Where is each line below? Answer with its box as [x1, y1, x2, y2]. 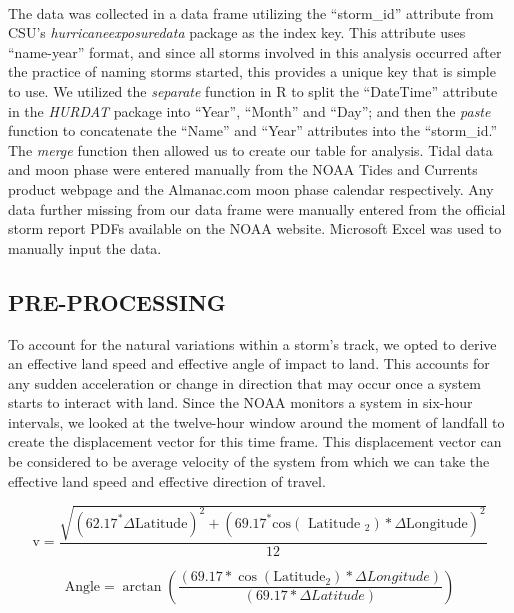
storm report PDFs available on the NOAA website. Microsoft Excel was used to [8, 218, 502, 239]
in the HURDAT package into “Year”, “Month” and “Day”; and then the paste [8, 100, 491, 121]
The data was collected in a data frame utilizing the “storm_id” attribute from [8, 2, 494, 23]
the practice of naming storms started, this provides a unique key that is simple [8, 61, 496, 82]
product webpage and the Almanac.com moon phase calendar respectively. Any [8, 178, 494, 199]
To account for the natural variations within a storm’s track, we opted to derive [8, 333, 497, 354]
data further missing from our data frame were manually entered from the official [8, 198, 506, 219]
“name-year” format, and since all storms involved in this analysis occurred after [8, 41, 502, 62]
